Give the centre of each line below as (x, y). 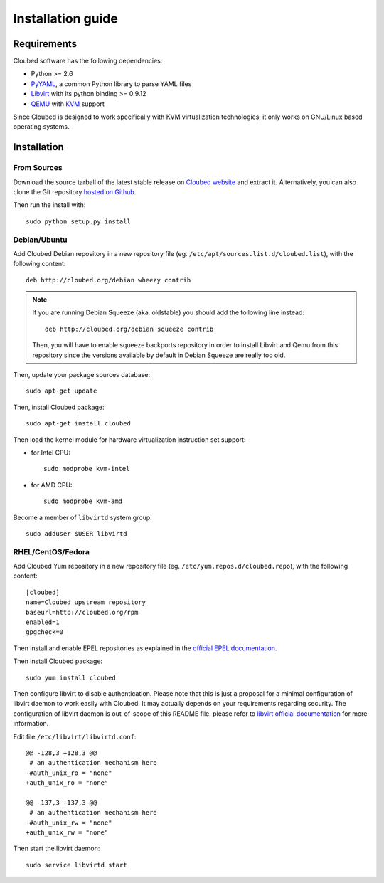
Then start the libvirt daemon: (57, 848)
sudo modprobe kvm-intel (87, 469)
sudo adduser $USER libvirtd (76, 533)
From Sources (38, 168)
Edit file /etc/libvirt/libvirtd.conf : (75, 736)
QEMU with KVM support (68, 104)
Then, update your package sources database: (82, 375)
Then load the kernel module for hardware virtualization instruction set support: (129, 439)
